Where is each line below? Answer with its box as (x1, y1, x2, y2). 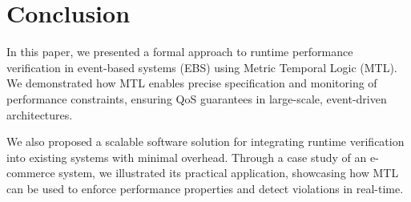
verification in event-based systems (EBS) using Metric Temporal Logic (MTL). (6, 59, 397, 75)
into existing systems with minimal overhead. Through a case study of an (6, 148, 367, 165)
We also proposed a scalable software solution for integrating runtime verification (6, 133, 405, 150)
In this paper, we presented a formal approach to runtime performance (6, 43, 353, 60)
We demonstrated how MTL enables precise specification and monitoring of (6, 75, 377, 91)
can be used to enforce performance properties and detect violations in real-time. (6, 180, 404, 196)
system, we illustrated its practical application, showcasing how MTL (58, 164, 399, 181)
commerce (6, 164, 55, 181)
